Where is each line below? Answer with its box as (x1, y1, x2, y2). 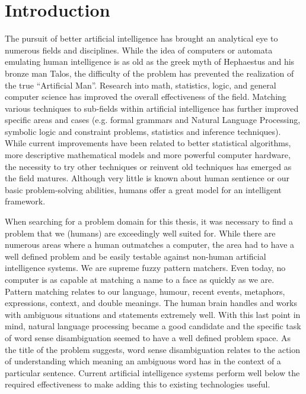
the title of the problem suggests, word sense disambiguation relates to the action (5, 343, 301, 355)
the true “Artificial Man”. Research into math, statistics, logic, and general (5, 78, 276, 91)
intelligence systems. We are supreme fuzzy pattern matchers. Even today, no (5, 261, 286, 274)
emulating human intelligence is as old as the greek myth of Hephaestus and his (5, 55, 295, 68)
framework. (5, 195, 46, 207)
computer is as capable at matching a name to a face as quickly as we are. (5, 273, 275, 285)
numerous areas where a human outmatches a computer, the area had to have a (5, 238, 295, 251)
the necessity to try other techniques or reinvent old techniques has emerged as (5, 160, 292, 172)
